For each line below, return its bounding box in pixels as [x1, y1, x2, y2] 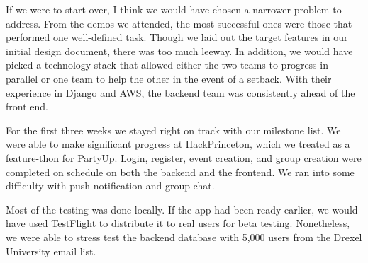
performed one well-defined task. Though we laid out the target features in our [6, 30, 348, 45]
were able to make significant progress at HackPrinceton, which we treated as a [6, 136, 350, 151]
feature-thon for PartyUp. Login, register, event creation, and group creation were [6, 150, 362, 165]
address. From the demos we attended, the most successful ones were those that [6, 16, 352, 30]
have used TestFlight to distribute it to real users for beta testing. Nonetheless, [6, 216, 350, 230]
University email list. [6, 243, 96, 258]
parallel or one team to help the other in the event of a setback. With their [6, 71, 332, 86]
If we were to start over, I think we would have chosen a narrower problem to [6, 2, 342, 16]
